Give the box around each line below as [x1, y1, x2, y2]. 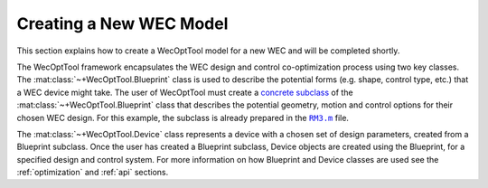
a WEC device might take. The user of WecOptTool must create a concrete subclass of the [16, 87, 353, 98]
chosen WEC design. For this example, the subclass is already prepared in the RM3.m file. [16, 112, 350, 123]
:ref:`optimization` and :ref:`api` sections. [16, 167, 169, 178]
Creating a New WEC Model [16, 14, 229, 33]
